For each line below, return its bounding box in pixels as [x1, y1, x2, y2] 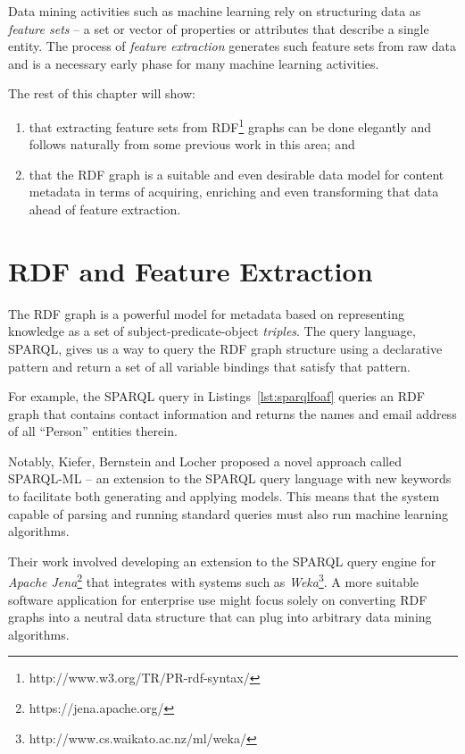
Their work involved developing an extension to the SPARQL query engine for [8, 551, 436, 570]
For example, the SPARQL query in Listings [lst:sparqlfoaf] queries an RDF [8, 387, 425, 406]
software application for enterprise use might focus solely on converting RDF [8, 590, 428, 608]
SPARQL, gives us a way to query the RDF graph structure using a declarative [8, 339, 443, 357]
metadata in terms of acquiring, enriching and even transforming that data [29, 182, 439, 201]
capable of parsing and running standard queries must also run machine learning [8, 504, 449, 523]
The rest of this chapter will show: [8, 84, 195, 103]
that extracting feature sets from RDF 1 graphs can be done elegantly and [29, 114, 431, 136]
